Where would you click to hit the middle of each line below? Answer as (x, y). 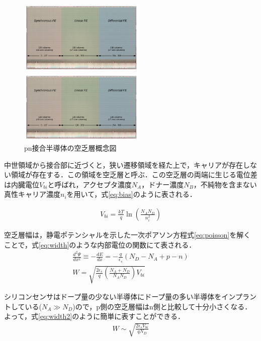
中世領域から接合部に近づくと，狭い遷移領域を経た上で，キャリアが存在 (123, 164)
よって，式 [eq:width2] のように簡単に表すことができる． (94, 316)
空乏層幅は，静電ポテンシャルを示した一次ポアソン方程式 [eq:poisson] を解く (127, 235)
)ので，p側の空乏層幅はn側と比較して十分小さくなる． (162, 306)
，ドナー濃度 (163, 184)
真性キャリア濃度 (32, 194)
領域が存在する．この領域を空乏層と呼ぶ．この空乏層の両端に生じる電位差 (134, 175)
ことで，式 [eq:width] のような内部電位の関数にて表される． (100, 244)
